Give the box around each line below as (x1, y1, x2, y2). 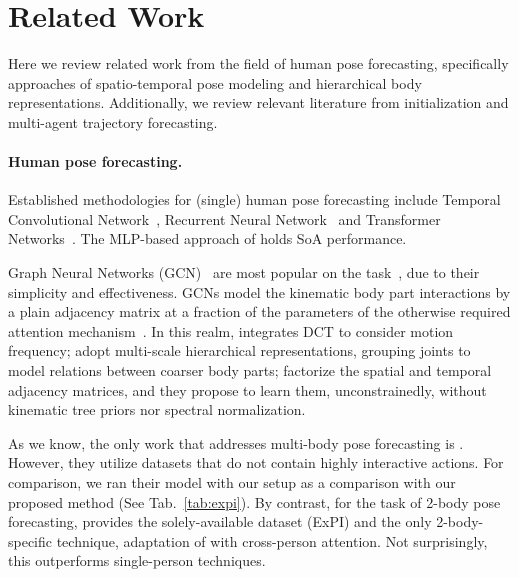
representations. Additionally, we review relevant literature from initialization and (8, 92, 509, 113)
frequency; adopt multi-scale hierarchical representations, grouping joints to (8, 340, 471, 361)
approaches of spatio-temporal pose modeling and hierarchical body (8, 72, 422, 93)
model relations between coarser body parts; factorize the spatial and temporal (8, 360, 492, 381)
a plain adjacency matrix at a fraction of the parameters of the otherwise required (8, 301, 511, 322)
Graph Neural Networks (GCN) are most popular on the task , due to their (8, 262, 480, 283)
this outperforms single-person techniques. (8, 550, 266, 571)
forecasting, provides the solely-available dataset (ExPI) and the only (8, 511, 432, 532)
